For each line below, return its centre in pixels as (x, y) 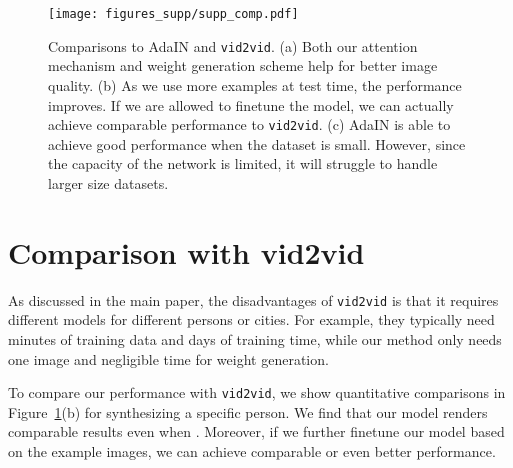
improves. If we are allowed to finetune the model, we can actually (251, 104)
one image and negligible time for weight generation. (168, 358)
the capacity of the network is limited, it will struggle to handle (243, 163)
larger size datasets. (108, 182)
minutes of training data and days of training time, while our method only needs (255, 338)
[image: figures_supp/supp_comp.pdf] (173, 14)
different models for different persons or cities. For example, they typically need (251, 319)
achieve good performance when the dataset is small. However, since (257, 143)
